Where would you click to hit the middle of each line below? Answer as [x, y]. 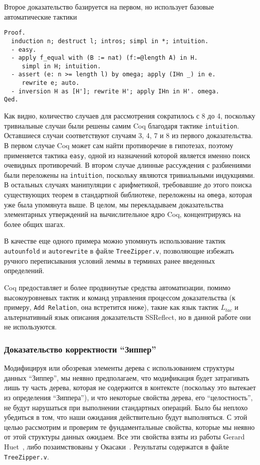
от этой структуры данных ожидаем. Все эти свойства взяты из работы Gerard [124, 437]
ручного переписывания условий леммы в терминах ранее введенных [109, 260]
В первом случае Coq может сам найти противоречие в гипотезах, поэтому [119, 145]
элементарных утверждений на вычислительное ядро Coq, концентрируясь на [122, 214]
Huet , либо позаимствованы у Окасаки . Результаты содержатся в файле [116, 446]
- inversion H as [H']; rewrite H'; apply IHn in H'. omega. [115, 91]
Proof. [15, 33]
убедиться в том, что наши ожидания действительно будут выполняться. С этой [126, 417]
